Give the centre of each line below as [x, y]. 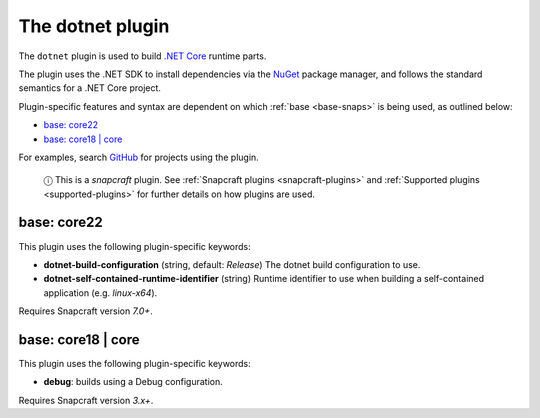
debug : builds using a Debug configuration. [133, 382]
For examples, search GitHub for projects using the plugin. [138, 157]
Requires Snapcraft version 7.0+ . [86, 311]
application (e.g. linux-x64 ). [100, 292]
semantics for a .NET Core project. [90, 88]
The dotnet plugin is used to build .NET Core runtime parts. [142, 56]
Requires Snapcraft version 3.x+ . [86, 400]
